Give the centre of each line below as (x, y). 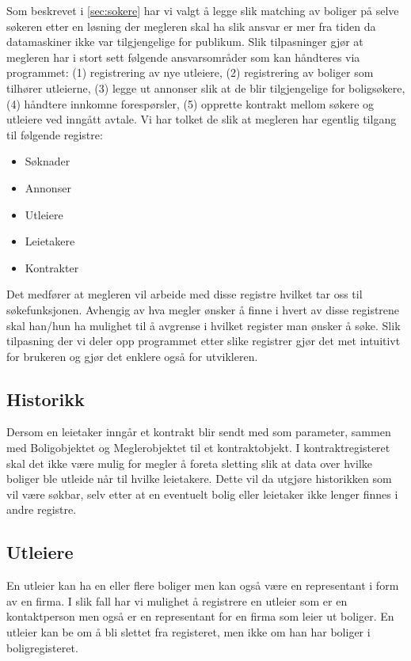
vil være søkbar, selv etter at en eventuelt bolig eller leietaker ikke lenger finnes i (202, 494)
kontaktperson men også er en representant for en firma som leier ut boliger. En (200, 616)
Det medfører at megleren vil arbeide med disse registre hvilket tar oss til (185, 294)
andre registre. (42, 509)
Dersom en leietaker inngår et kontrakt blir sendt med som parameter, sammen (199, 432)
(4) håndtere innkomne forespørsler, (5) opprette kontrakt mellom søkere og (190, 103)
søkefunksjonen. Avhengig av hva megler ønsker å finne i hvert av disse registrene (203, 309)
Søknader (48, 161)
